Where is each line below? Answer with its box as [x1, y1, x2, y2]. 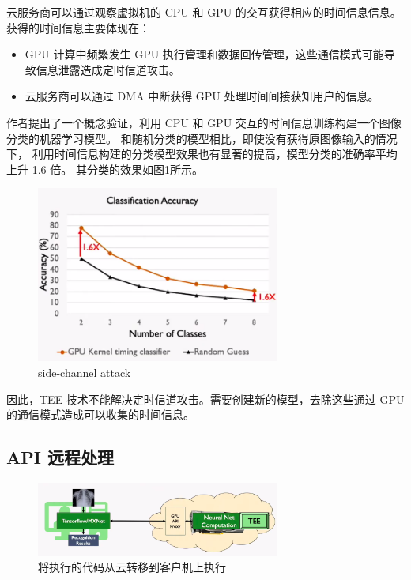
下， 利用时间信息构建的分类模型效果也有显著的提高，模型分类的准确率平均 [6, 145, 398, 162]
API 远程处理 [6, 445, 114, 469]
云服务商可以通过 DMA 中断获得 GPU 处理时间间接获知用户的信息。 [25, 88, 379, 104]
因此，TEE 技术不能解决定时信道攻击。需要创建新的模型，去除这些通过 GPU [6, 390, 405, 407]
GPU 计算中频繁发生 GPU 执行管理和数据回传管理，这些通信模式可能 [25, 46, 384, 62]
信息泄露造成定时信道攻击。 [36, 61, 180, 77]
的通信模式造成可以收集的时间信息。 [6, 406, 194, 423]
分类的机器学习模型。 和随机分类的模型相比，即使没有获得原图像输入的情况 [6, 130, 398, 146]
